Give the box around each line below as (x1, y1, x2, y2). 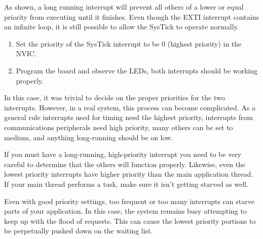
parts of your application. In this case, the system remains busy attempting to (4, 206, 247, 216)
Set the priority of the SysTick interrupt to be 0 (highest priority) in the (16, 38, 242, 49)
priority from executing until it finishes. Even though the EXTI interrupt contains (4, 11, 259, 22)
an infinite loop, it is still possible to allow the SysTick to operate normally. (4, 21, 239, 32)
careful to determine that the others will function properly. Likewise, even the (4, 158, 246, 169)
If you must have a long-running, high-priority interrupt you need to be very (4, 149, 242, 160)
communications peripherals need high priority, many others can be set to (4, 122, 233, 132)
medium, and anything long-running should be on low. (4, 132, 173, 142)
